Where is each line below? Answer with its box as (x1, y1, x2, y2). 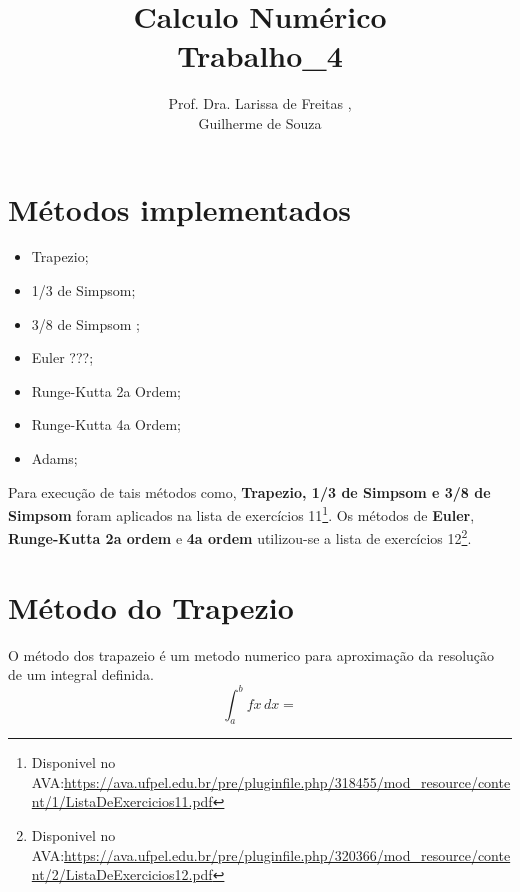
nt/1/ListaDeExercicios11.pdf (31, 791, 213, 812)
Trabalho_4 (177, 35, 343, 76)
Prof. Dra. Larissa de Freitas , (168, 93, 352, 114)
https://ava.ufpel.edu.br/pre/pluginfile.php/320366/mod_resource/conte (64, 844, 511, 865)
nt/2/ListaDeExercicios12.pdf (31, 864, 213, 885)
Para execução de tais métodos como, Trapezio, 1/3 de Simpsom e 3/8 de (8, 481, 491, 502)
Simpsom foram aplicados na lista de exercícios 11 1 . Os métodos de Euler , (8, 502, 475, 525)
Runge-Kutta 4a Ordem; (31, 414, 181, 435)
